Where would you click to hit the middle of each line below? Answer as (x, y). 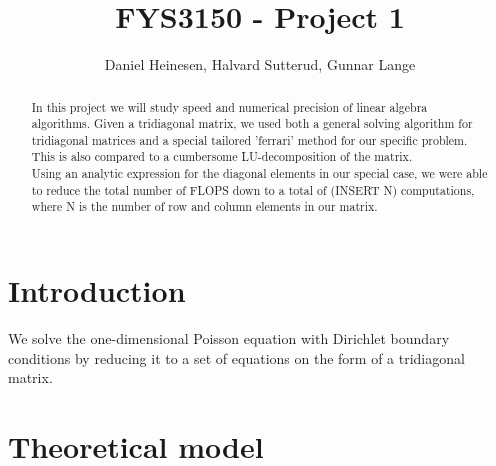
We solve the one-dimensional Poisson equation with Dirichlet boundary (229, 338)
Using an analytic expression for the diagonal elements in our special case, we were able (259, 173)
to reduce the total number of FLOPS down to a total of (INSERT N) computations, (253, 189)
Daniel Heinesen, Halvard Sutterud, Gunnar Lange (260, 64)
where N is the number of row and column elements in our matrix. (204, 206)
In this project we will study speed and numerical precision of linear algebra (229, 106)
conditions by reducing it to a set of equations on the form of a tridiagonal (236, 357)
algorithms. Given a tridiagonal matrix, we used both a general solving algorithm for (252, 123)
